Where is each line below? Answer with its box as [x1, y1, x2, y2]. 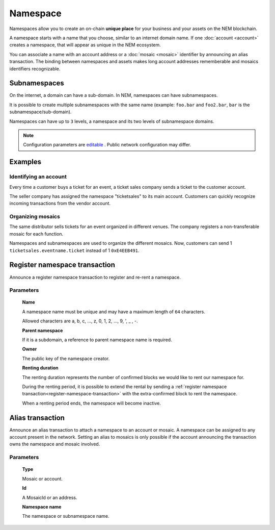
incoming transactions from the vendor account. [9, 200, 111, 207]
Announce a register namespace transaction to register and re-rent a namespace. [9, 274, 181, 280]
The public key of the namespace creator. [22, 355, 110, 362]
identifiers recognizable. [9, 65, 61, 71]
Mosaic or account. [22, 475, 63, 482]
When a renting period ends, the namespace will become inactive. [22, 400, 161, 406]
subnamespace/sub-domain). [9, 109, 72, 115]
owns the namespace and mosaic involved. [9, 441, 100, 447]
